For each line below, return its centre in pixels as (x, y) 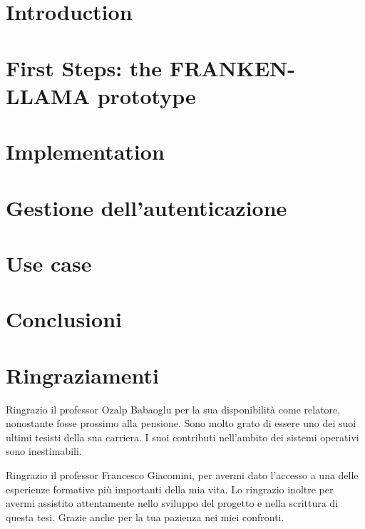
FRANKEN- (232, 67)
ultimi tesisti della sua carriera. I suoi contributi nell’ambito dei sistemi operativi (182, 437)
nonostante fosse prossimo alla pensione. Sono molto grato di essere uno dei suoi (181, 423)
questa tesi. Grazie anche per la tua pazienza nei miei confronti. (145, 517)
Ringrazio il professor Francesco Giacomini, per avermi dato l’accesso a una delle (182, 474)
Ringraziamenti (82, 375)
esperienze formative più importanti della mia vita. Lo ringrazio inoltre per (170, 489)
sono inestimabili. (44, 451)
